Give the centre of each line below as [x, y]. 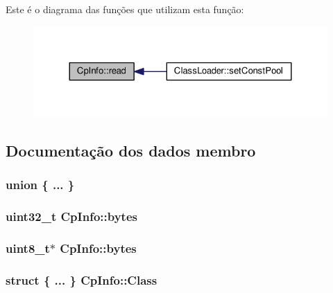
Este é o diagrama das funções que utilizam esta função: [125, 9]
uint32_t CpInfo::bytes [71, 216]
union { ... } [40, 185]
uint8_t [28, 248]
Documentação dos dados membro [131, 150]
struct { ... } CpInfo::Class [82, 279]
